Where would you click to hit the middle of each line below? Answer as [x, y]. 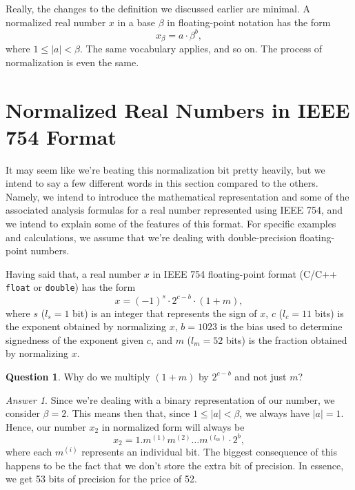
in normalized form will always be [173, 426]
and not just [261, 376]
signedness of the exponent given [75, 339]
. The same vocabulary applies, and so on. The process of [201, 49]
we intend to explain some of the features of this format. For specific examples [171, 224]
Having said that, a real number [73, 273]
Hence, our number [46, 426]
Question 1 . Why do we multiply [78, 376]
